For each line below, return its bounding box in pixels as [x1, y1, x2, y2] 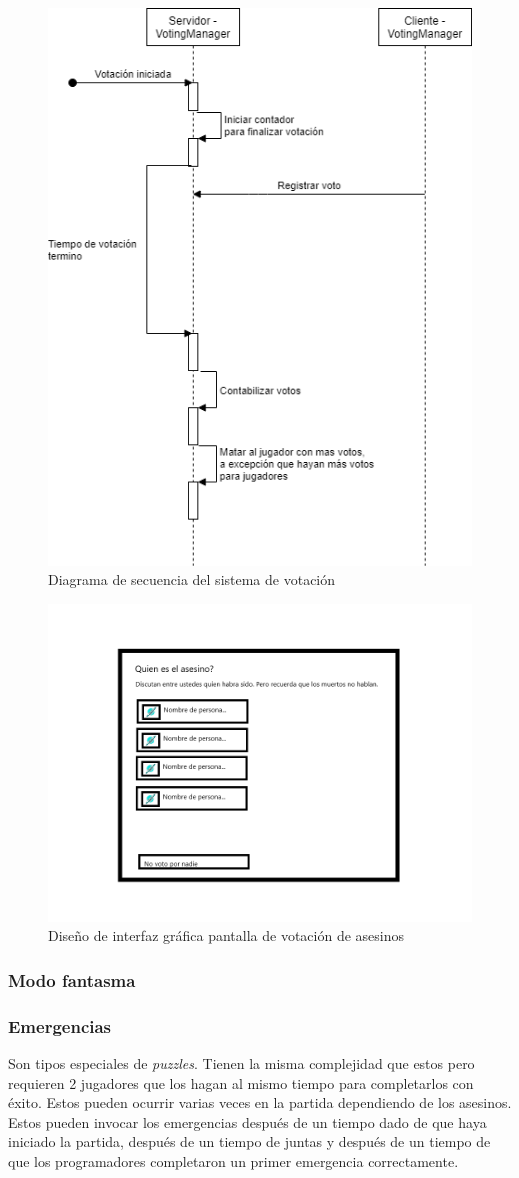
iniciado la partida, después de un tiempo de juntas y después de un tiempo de [8, 1131, 491, 1152]
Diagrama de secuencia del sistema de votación [48, 569, 336, 590]
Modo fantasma [8, 967, 136, 992]
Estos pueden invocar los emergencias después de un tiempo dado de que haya [8, 1111, 487, 1132]
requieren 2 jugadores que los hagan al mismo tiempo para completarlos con [8, 1072, 474, 1093]
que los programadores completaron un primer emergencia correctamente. [8, 1151, 459, 1171]
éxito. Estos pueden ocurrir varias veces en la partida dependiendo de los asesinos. [8, 1092, 512, 1113]
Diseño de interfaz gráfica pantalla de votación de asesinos [48, 925, 405, 946]
